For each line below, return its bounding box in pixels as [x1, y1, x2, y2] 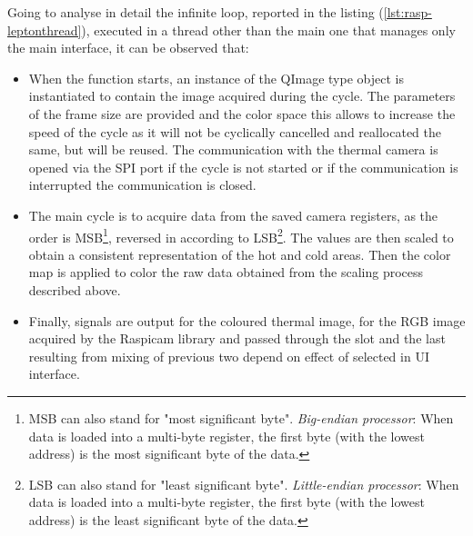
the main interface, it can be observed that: [7, 38, 249, 57]
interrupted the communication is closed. [28, 175, 257, 194]
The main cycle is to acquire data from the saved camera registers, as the [28, 205, 438, 224]
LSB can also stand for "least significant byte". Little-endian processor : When [28, 474, 459, 493]
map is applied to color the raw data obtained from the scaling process [28, 263, 424, 282]
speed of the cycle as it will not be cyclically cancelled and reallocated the [28, 122, 442, 141]
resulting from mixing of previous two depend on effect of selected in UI [28, 346, 429, 365]
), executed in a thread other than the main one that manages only [81, 20, 456, 39]
